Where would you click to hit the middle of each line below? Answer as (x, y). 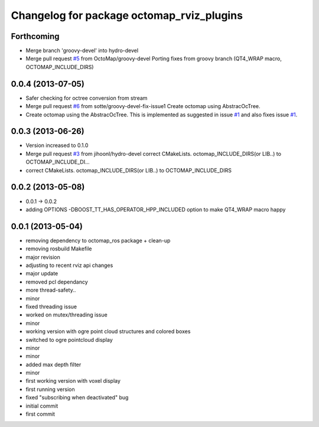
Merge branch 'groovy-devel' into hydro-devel (82, 51)
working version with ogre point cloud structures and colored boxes (108, 331)
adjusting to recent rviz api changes (69, 265)
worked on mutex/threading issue (66, 315)
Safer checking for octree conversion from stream (87, 98)
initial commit (42, 406)
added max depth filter (53, 364)
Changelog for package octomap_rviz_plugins (127, 15)
